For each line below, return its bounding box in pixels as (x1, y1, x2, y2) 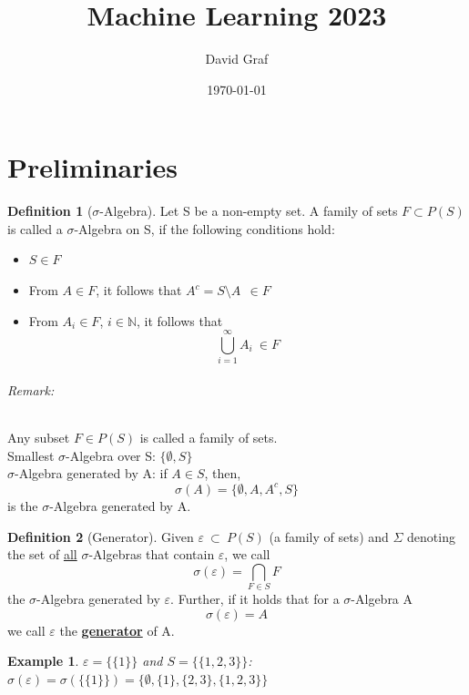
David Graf (205, 49, 269, 68)
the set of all (7, 545, 77, 564)
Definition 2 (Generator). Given (7, 526, 194, 546)
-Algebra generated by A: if (15, 464, 168, 483)
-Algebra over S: (66, 445, 156, 465)
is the (7, 496, 38, 515)
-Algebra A (351, 589, 413, 608)
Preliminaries (7, 148, 178, 186)
